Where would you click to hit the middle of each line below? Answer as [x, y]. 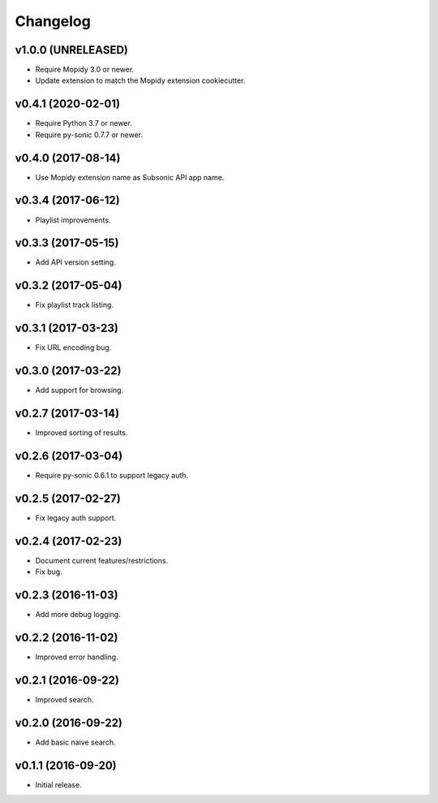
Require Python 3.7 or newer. [84, 123]
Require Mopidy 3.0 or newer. [85, 70]
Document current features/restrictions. [102, 560]
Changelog [53, 21]
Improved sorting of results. [82, 433]
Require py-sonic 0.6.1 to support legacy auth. [112, 475]
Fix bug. [49, 572]
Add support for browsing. [79, 391]
